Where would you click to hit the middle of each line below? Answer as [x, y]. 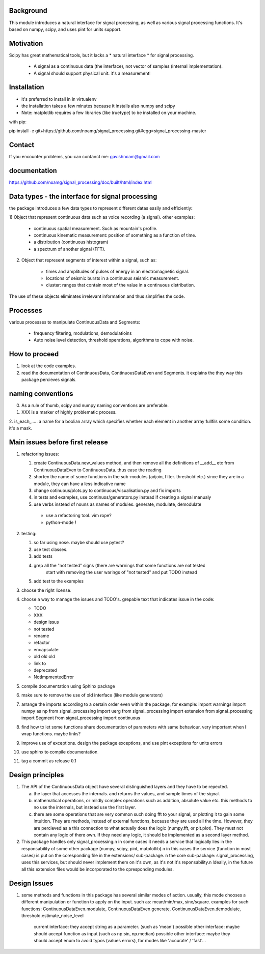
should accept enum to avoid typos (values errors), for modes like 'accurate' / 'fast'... [120, 941]
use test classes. [51, 549]
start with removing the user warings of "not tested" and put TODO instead [121, 572]
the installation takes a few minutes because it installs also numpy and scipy [98, 106]
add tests [43, 556]
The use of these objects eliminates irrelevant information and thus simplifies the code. [97, 296]
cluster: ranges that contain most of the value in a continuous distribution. [120, 285]
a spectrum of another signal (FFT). [69, 249]
